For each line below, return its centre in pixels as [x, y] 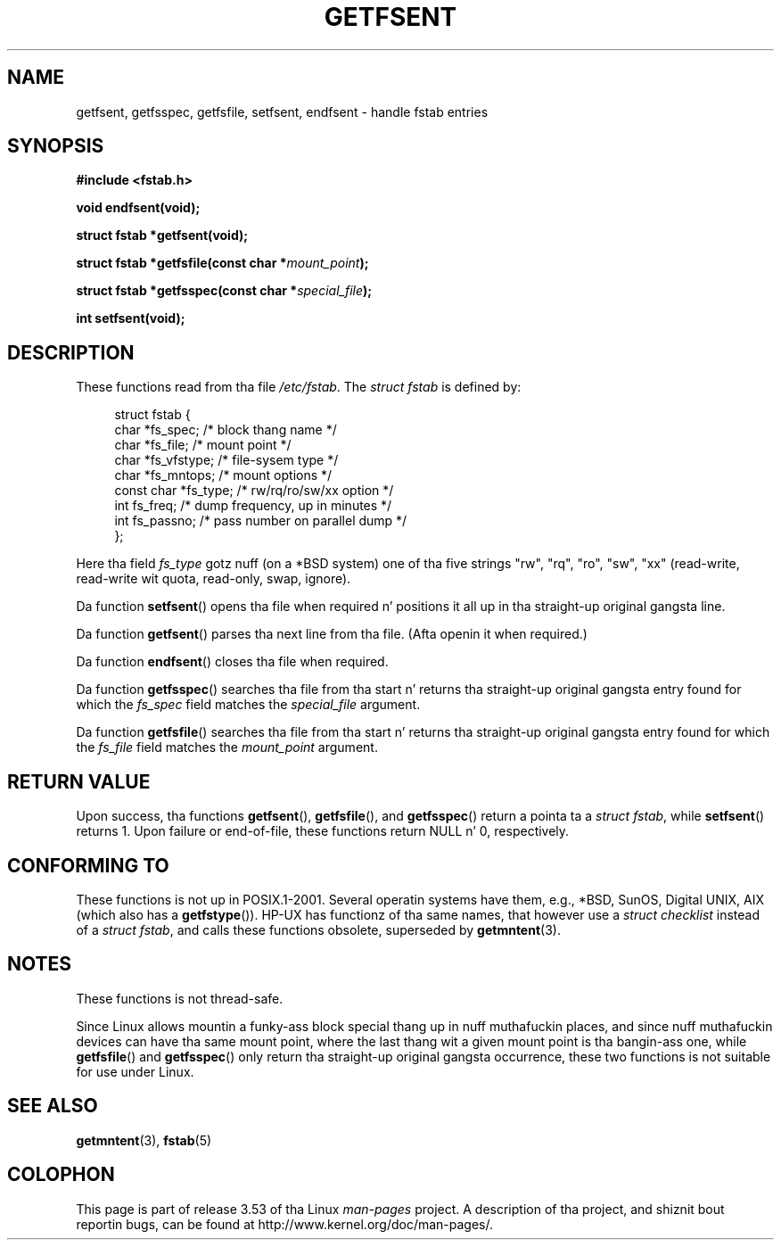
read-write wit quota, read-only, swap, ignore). [214, 579]
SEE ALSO [53, 1106]
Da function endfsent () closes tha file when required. [232, 662]
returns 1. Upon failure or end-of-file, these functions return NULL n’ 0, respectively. [323, 831]
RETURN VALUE [79, 781]
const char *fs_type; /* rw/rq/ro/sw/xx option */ [254, 491]
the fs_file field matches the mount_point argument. [227, 747]
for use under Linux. [135, 1071]
